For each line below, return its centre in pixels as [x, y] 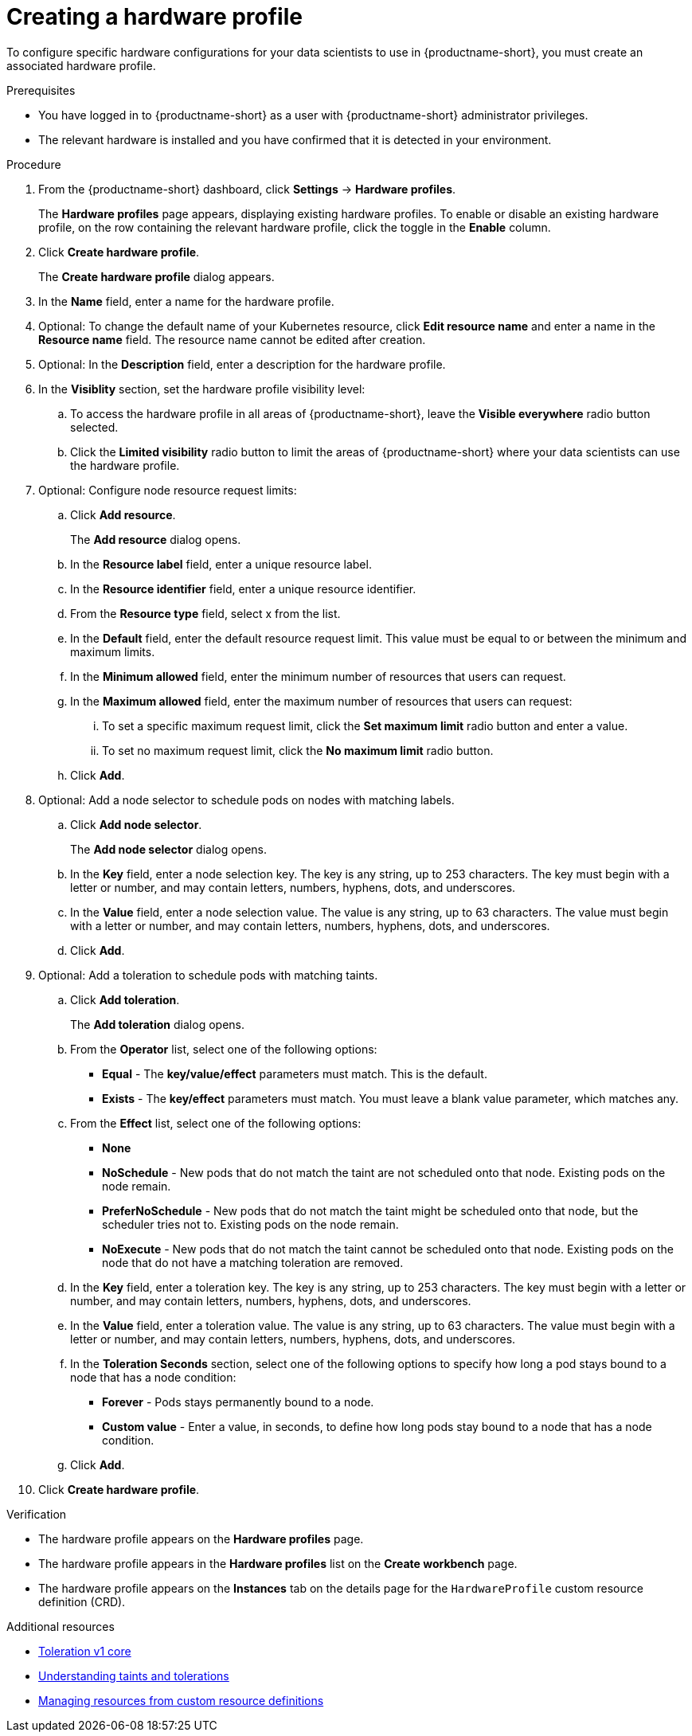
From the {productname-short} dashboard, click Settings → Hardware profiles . [247, 189]
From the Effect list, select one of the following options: [216, 1123]
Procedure [34, 164]
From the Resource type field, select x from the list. [205, 613]
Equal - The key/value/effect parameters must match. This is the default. [295, 1073]
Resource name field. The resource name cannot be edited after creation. [232, 339]
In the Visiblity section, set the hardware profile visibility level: [202, 389]
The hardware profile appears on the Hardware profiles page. [201, 1539]
